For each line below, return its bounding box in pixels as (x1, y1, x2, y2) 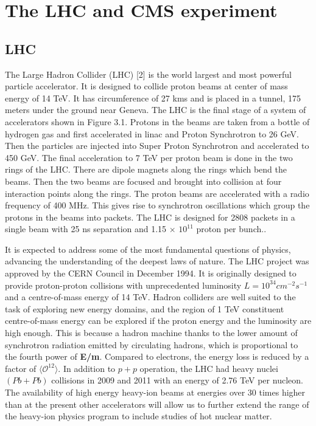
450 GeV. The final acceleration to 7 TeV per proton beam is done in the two (5, 151, 293, 163)
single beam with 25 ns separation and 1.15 (5, 222, 167, 235)
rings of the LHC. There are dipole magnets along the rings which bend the (5, 163, 287, 176)
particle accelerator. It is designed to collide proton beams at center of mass (5, 80, 288, 92)
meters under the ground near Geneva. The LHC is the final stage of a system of (5, 103, 306, 116)
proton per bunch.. (196, 222, 267, 235)
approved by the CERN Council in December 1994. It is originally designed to (5, 267, 297, 280)
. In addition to (58, 362, 116, 374)
